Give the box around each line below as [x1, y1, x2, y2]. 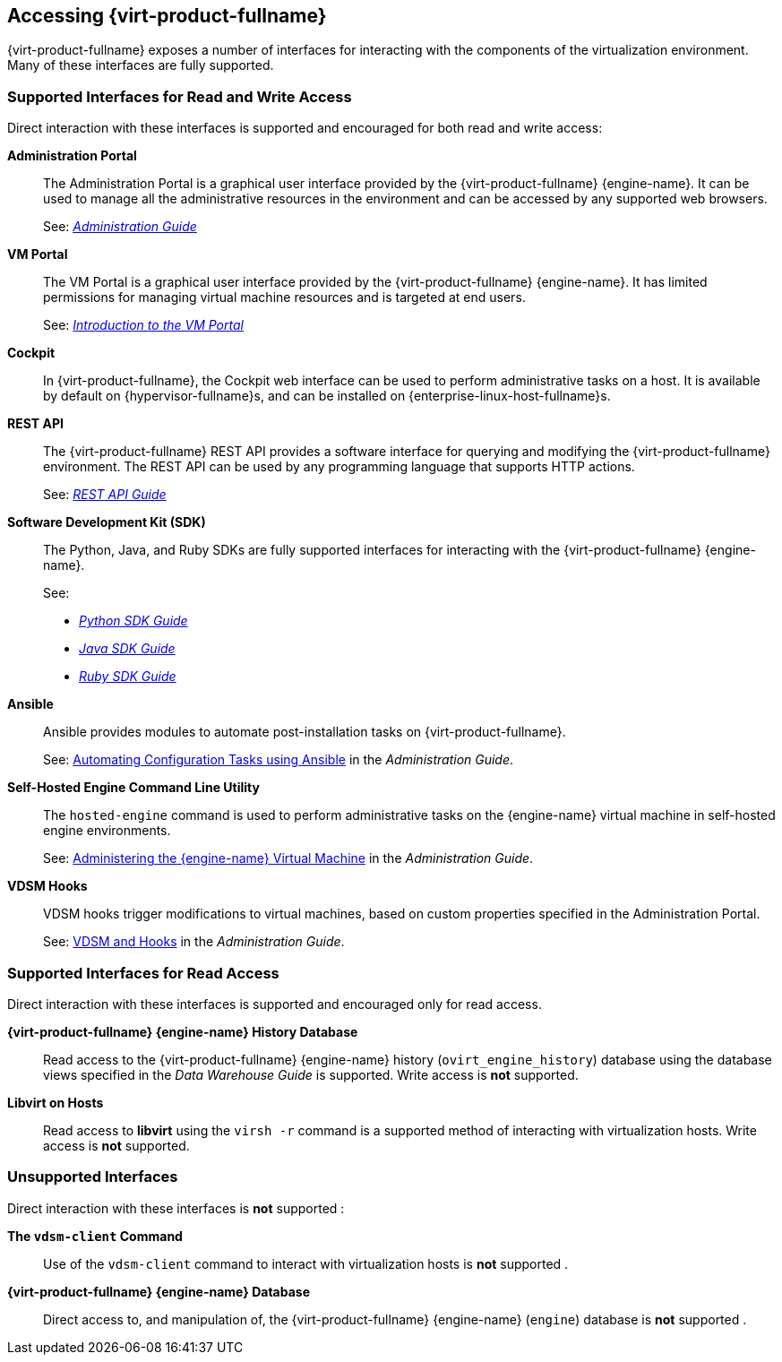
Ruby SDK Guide [79, 668, 176, 685]
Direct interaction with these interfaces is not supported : [7, 1200, 345, 1216]
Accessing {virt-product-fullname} [7, 4, 327, 27]
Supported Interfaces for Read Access [7, 963, 279, 982]
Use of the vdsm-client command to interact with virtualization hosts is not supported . [43, 1255, 569, 1271]
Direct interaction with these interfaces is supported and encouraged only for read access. [7, 996, 542, 1012]
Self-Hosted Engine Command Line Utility [7, 780, 260, 796]
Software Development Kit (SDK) [7, 514, 206, 530]
